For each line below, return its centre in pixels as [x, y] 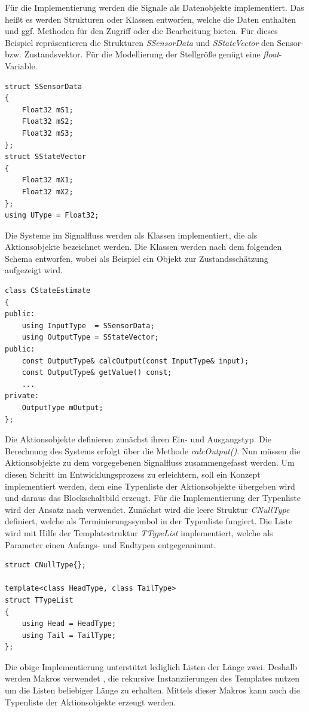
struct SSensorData [43, 86]
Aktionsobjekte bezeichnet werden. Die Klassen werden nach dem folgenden [143, 247]
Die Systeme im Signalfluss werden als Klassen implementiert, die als [131, 235]
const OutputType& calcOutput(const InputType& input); [135, 361]
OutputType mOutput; [62, 408]
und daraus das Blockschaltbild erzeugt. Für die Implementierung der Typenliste [153, 498]
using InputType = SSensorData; [88, 326]
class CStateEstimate [48, 291]
